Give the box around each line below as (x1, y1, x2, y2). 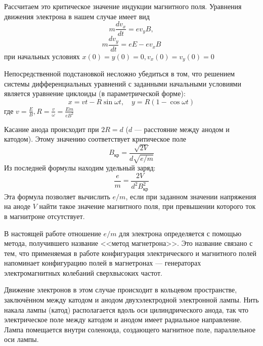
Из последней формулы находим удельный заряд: (4, 162, 156, 173)
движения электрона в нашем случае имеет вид (4, 11, 150, 21)
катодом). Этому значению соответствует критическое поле (4, 134, 186, 144)
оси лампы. (4, 334, 39, 344)
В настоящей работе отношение (4, 228, 101, 238)
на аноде (4, 201, 31, 211)
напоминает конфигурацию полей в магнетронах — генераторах (4, 257, 201, 268)
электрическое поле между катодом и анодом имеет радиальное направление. (4, 314, 242, 325)
